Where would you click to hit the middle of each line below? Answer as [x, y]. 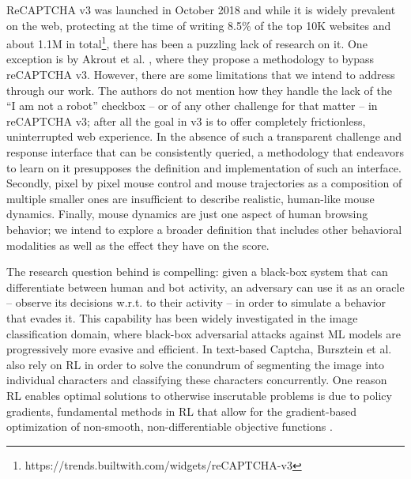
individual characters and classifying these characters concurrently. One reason [197, 380]
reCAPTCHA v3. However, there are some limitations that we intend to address [201, 75]
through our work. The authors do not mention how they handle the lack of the [199, 90]
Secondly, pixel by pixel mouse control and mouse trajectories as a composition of [204, 183]
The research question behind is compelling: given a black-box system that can [197, 272]
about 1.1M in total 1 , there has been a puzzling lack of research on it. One [187, 42]
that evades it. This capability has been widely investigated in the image [182, 317]
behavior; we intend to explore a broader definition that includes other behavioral [204, 229]
